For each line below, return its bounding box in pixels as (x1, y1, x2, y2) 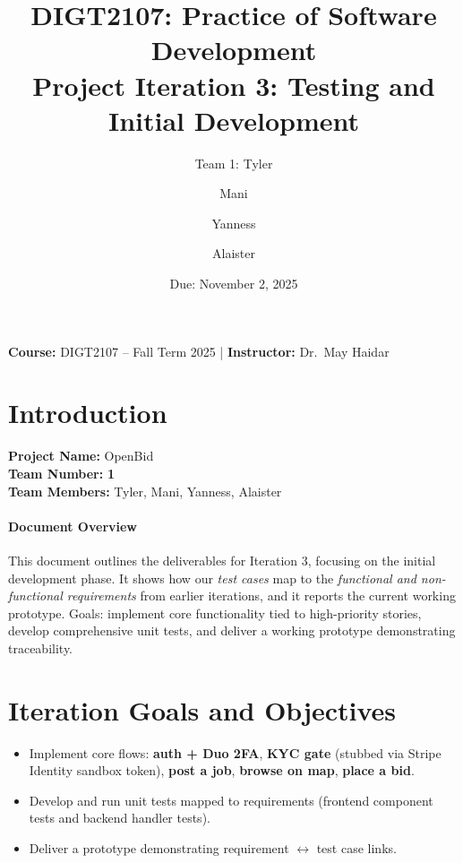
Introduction (8, 394, 167, 431)
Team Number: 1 (8, 463, 115, 482)
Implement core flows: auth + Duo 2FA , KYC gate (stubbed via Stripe (29, 743, 442, 762)
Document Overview (8, 516, 137, 535)
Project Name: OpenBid (8, 446, 154, 465)
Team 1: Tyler (194, 153, 273, 172)
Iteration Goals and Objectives (8, 691, 397, 728)
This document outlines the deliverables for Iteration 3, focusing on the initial (8, 550, 436, 569)
